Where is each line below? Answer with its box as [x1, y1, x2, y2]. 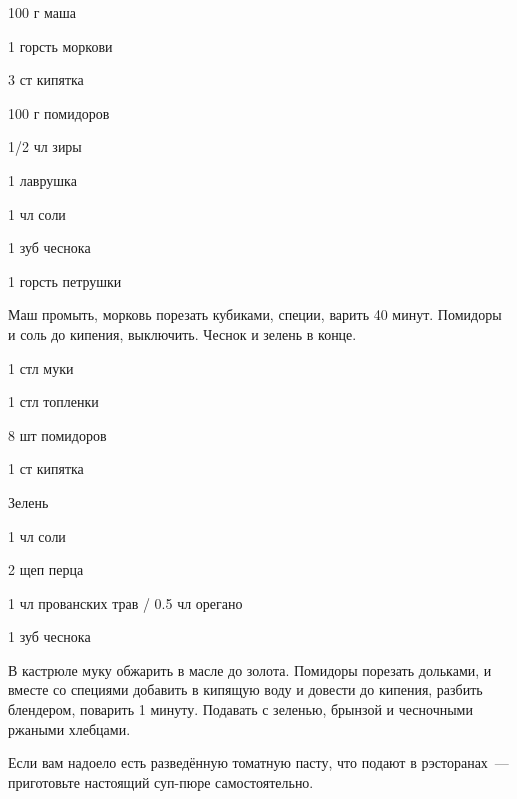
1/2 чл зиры [8, 136, 82, 157]
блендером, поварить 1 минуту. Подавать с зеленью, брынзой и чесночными [8, 699, 473, 720]
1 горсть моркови [8, 35, 113, 56]
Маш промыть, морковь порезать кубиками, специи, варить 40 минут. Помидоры [8, 304, 502, 325]
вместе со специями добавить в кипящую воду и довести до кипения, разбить [8, 679, 483, 700]
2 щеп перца [8, 559, 84, 580]
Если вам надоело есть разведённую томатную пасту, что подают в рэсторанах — [8, 752, 509, 773]
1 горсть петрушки [8, 270, 122, 291]
